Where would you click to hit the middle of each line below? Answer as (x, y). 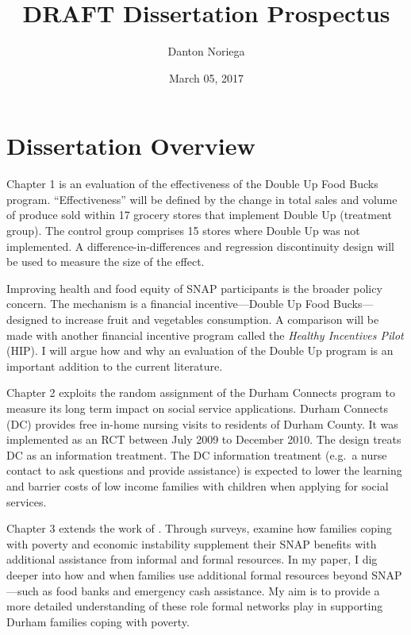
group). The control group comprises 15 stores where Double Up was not (183, 231)
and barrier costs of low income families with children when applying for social (198, 485)
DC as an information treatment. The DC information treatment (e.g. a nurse (197, 454)
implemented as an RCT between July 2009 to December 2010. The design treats (204, 439)
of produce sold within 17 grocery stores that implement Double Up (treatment (199, 215)
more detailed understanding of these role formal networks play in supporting (195, 606)
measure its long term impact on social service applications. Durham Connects (198, 408)
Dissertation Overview (131, 146)
